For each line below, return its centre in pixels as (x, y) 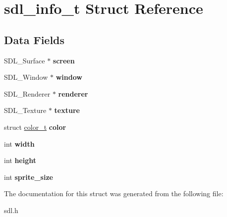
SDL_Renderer (27, 93)
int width (19, 143)
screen (64, 60)
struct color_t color (35, 127)
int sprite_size (28, 177)
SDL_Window (26, 77)
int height (20, 160)
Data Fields (34, 39)
